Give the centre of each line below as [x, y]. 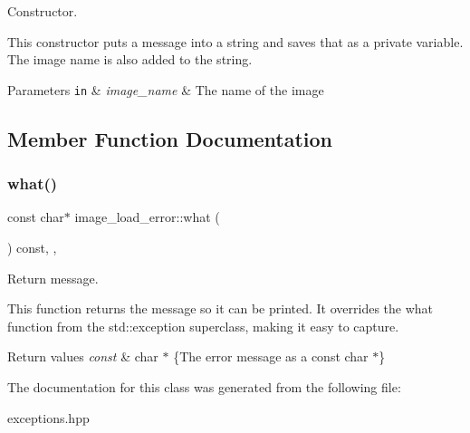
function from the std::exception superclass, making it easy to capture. [203, 326]
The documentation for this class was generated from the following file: [204, 387]
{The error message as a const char [271, 356]
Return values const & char [83, 356]
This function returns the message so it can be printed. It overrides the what [221, 308]
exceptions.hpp [48, 417]
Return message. [53, 278]
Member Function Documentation [170, 138]
